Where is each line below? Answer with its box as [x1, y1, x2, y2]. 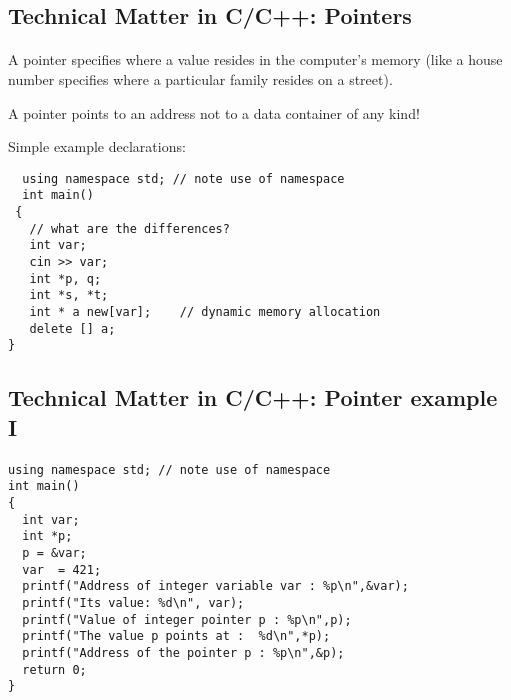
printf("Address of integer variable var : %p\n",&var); [22, 579, 409, 594]
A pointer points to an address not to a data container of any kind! [8, 102, 420, 123]
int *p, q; [29, 271, 102, 286]
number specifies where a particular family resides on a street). [8, 68, 393, 89]
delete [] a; [29, 321, 116, 336]
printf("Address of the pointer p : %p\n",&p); [22, 645, 345, 660]
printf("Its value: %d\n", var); [22, 595, 245, 610]
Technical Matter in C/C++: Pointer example [8, 382, 498, 413]
